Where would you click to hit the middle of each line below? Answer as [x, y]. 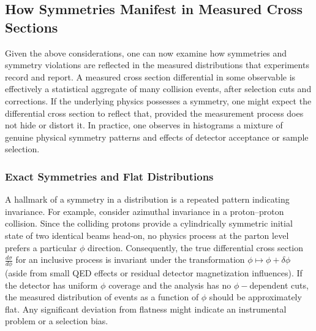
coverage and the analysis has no [170, 285]
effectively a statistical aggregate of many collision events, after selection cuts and [158, 89]
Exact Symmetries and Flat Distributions [109, 176]
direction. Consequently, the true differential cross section [195, 247]
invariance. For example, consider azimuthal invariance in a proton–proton [145, 211]
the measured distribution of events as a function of [102, 297]
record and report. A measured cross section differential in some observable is [150, 76]
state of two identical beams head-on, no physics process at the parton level [147, 235]
